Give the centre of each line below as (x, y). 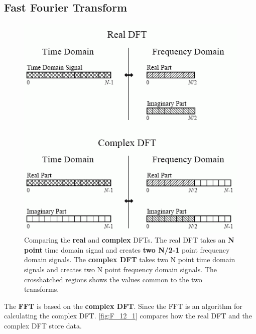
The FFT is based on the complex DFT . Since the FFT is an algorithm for (123, 306)
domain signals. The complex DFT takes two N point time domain (130, 259)
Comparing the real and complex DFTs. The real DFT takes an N (129, 240)
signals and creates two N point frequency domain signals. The (120, 269)
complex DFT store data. (43, 325)
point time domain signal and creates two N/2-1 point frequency (127, 249)
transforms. (42, 289)
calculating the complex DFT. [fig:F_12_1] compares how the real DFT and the (128, 316)
